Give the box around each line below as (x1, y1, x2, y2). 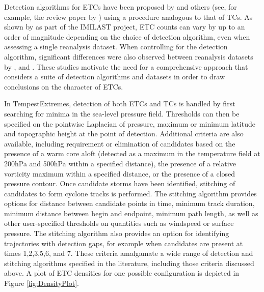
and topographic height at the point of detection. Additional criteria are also (4, 128, 244, 139)
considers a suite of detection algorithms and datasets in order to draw (4, 71, 225, 82)
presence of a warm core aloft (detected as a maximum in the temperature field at (4, 148, 260, 159)
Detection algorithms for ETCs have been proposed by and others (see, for (4, 2, 237, 12)
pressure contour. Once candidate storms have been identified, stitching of (4, 178, 235, 189)
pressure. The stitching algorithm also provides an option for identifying (4, 228, 229, 239)
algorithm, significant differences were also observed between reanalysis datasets (4, 51, 253, 62)
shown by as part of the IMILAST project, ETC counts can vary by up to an (4, 21, 245, 32)
